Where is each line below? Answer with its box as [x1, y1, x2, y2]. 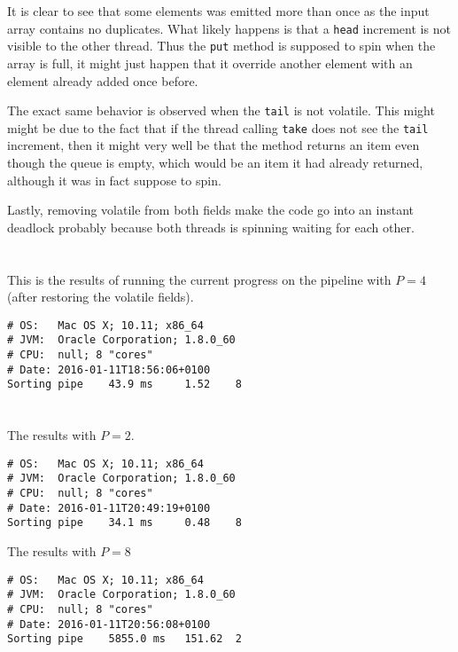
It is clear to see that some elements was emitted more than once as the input [7, 2, 430, 20]
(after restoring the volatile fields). [7, 287, 194, 306]
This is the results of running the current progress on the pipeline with [7, 270, 392, 288]
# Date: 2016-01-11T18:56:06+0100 [7, 363, 211, 376]
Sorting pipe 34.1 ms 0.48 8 [7, 516, 242, 530]
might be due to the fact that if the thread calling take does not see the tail [7, 118, 429, 137]
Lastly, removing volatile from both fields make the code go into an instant [7, 200, 415, 219]
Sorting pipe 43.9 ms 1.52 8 [7, 378, 242, 391]
